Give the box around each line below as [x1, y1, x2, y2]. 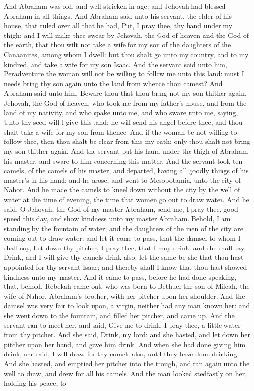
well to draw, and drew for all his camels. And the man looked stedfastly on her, [4, 368, 247, 378]
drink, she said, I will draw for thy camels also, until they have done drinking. [4, 349, 239, 359]
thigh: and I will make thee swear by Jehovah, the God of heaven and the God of [4, 30, 249, 40]
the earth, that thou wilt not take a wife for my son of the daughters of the [4, 39, 231, 50]
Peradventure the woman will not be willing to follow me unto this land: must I [4, 69, 244, 79]
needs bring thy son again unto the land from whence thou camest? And [4, 78, 222, 88]
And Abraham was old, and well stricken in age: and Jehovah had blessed [4, 1, 226, 11]
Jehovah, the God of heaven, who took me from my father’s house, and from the [4, 97, 247, 107]
